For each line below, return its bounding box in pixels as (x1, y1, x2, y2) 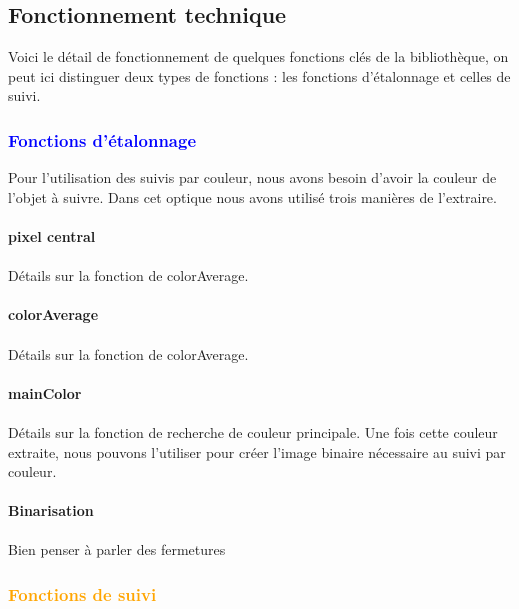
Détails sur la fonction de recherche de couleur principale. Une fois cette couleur (8, 421, 498, 442)
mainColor (8, 382, 82, 403)
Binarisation (8, 500, 94, 521)
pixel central (8, 225, 96, 246)
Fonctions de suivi (8, 582, 157, 606)
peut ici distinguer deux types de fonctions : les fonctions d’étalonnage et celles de (8, 65, 511, 86)
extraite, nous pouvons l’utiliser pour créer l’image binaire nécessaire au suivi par (8, 441, 506, 462)
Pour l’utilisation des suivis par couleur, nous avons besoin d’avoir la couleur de (8, 167, 497, 188)
